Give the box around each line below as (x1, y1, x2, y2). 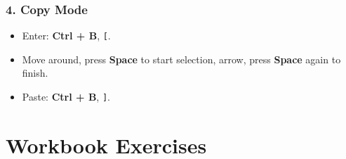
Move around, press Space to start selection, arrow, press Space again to (22, 51, 341, 66)
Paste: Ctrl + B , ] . (22, 89, 110, 104)
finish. (22, 65, 48, 80)
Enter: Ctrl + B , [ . (22, 28, 111, 43)
